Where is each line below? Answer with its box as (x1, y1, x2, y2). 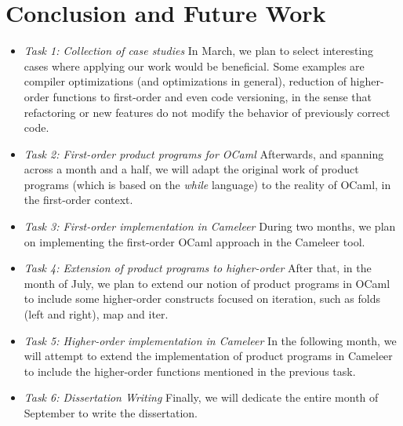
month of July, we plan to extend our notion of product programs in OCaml (24, 275, 390, 291)
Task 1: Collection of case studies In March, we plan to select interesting (24, 42, 374, 59)
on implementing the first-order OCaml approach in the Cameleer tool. (24, 233, 365, 249)
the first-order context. (24, 191, 133, 208)
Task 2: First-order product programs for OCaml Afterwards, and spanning (24, 145, 384, 162)
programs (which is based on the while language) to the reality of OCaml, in (24, 176, 391, 192)
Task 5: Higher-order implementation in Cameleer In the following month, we (24, 332, 397, 348)
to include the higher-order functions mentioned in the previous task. (24, 362, 356, 379)
